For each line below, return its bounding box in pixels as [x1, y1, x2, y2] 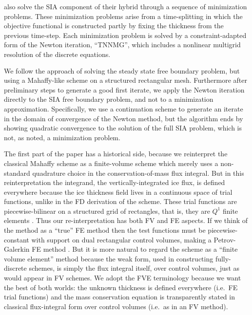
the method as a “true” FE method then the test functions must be [4, 225, 206, 235]
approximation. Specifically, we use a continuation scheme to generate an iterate [4, 103, 243, 113]
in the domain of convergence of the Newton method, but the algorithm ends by [4, 113, 243, 123]
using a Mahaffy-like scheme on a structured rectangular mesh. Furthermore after [4, 75, 247, 85]
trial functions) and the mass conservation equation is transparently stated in [4, 292, 235, 302]
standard [4, 167, 30, 178]
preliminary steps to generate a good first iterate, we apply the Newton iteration [4, 84, 245, 94]
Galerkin [4, 244, 30, 254]
